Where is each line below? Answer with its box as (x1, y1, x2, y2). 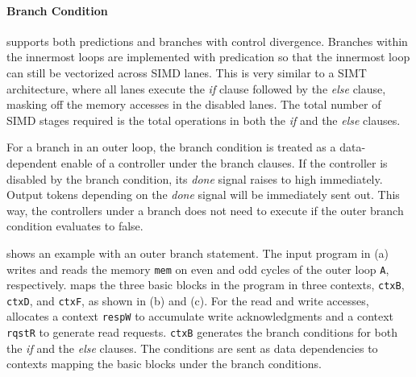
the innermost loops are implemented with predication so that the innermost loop (6, 48, 410, 65)
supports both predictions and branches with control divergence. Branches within (6, 32, 408, 49)
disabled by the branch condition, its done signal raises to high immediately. (6, 170, 383, 187)
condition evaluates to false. (6, 217, 144, 234)
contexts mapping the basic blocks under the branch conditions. (6, 355, 322, 372)
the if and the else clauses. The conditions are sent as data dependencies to (6, 339, 378, 356)
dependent (6, 154, 58, 171)
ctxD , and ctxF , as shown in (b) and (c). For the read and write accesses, (6, 292, 369, 309)
